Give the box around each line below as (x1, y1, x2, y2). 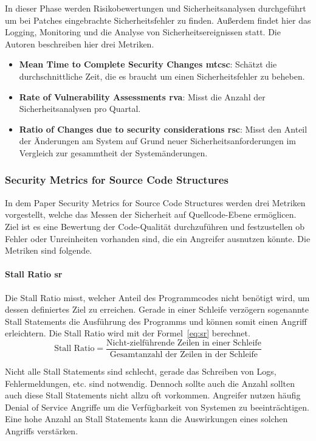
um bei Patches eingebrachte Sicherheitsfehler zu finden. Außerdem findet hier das (5, 13, 311, 26)
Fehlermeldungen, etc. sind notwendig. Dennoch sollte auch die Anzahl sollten (5, 377, 295, 389)
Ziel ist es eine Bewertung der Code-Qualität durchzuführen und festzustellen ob (5, 220, 304, 232)
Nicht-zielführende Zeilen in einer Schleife (106, 338, 261, 347)
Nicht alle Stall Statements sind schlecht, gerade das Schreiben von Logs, (5, 364, 276, 377)
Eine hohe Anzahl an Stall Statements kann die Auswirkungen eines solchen (5, 412, 288, 425)
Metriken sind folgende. (5, 244, 92, 257)
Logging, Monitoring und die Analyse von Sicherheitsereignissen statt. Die (5, 26, 281, 38)
